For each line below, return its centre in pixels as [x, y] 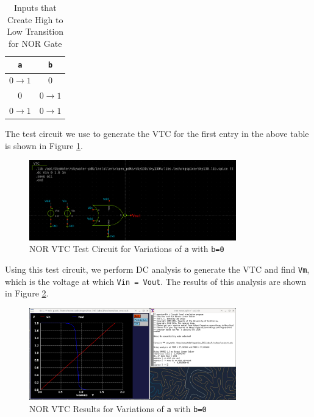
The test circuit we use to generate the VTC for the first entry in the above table [157, 134]
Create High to [35, 19]
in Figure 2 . [27, 293]
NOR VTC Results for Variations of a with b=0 [118, 408]
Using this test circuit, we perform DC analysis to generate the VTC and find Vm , [157, 269]
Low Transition [35, 31]
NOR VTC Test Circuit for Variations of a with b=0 [127, 249]
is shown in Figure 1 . [44, 145]
